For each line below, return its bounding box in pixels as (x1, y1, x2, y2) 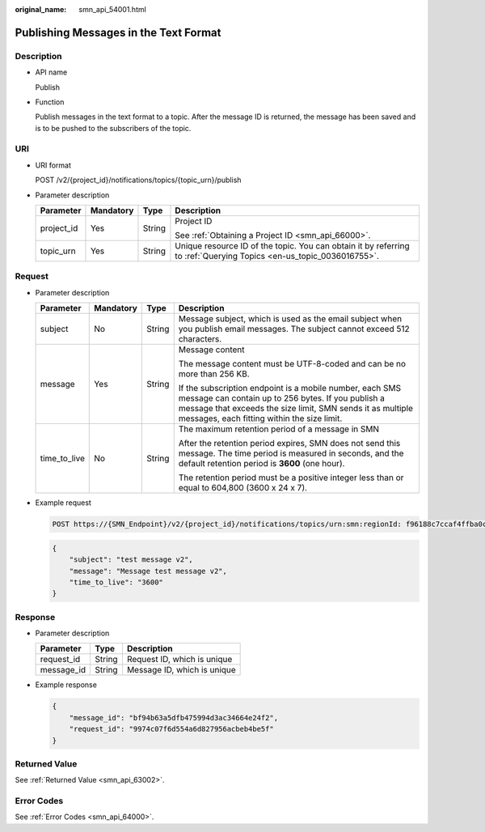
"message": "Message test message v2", (69, 567, 228, 575)
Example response (35, 680, 97, 690)
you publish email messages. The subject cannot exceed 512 (178, 324, 410, 335)
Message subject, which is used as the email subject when (178, 313, 403, 325)
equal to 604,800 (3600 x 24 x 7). (178, 482, 307, 494)
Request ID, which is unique (126, 654, 233, 665)
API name (35, 67, 68, 77)
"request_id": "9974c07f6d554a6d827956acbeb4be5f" (69, 724, 274, 734)
